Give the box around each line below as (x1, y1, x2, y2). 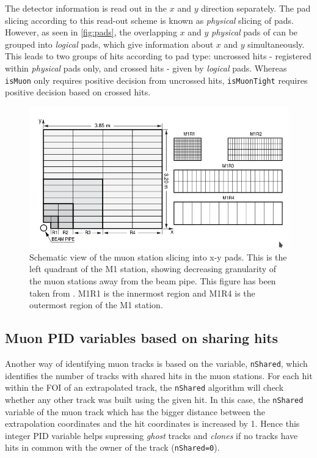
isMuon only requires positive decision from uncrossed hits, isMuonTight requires (5, 73, 308, 86)
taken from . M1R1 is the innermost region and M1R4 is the (29, 286, 255, 299)
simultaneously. (247, 37, 305, 50)
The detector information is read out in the (5, 2, 167, 14)
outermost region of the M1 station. (29, 298, 163, 311)
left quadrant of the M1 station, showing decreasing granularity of (29, 262, 277, 275)
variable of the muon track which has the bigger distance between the (5, 405, 266, 418)
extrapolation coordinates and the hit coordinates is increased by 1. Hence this (5, 417, 300, 430)
